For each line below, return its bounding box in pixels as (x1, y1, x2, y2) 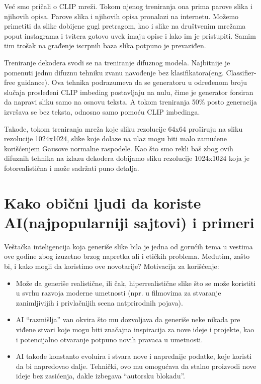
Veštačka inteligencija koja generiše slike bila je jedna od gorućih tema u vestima (4, 241, 253, 251)
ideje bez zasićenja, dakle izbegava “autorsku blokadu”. (16, 370, 185, 381)
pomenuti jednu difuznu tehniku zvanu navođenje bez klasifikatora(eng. (4, 67, 224, 77)
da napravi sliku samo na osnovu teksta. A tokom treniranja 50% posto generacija (4, 97, 257, 107)
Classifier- (226, 67, 256, 77)
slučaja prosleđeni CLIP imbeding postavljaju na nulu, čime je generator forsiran (4, 86, 253, 97)
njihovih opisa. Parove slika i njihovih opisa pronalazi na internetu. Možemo (4, 11, 239, 21)
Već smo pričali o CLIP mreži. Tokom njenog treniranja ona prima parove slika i (4, 1, 252, 11)
